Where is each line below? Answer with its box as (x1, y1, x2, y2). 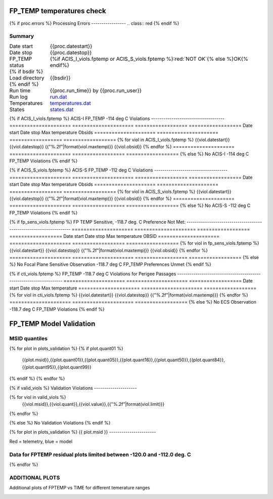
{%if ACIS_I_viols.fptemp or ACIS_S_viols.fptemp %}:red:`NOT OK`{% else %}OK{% (50, 55, 249, 62)
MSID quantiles (9, 335, 48, 342)
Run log (9, 93, 28, 100)
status (9, 61, 24, 68)
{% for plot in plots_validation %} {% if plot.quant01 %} (9, 345, 123, 351)
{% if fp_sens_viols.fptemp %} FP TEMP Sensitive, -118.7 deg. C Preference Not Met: (9, 219, 186, 225)
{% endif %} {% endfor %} (9, 376, 65, 382)
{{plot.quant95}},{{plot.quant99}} (22, 364, 92, 370)
